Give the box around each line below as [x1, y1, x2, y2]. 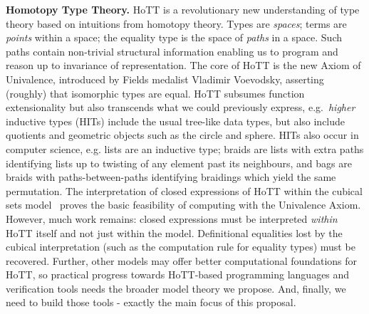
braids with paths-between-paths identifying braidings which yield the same [6, 169, 336, 184]
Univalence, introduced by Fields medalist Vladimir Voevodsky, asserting [6, 71, 324, 86]
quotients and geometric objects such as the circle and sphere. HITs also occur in [6, 127, 359, 142]
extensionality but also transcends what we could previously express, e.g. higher [6, 100, 355, 115]
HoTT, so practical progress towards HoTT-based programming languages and [6, 267, 350, 282]
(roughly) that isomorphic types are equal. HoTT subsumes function [6, 85, 305, 100]
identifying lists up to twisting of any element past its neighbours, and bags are [6, 155, 352, 170]
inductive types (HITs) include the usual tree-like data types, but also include [6, 113, 345, 128]
